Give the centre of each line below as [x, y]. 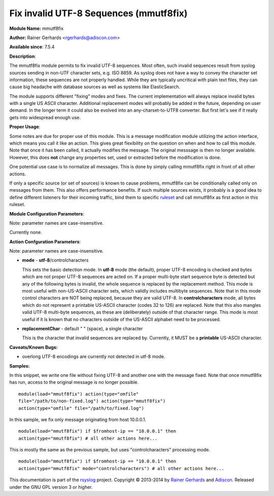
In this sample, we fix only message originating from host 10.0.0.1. [78, 419]
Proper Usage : [25, 127]
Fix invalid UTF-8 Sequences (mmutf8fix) [98, 13]
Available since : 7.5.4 [32, 47]
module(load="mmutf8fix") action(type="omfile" [79, 394]
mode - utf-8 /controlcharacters [55, 260]
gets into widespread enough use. [45, 117]
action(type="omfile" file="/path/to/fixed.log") [81, 408]
